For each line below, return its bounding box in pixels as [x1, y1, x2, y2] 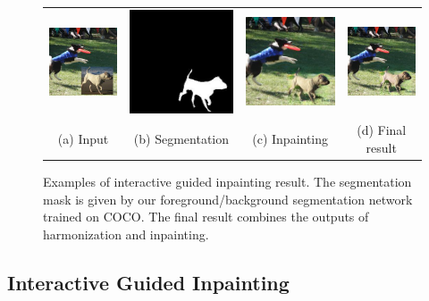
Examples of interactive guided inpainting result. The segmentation [43, 172, 412, 191]
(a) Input [57, 130, 109, 148]
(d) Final [357, 121, 407, 139]
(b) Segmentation [133, 130, 230, 148]
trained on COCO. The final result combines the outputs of [43, 207, 369, 226]
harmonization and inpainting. [43, 224, 209, 243]
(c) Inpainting [252, 130, 329, 148]
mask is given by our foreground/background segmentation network [43, 189, 413, 208]
